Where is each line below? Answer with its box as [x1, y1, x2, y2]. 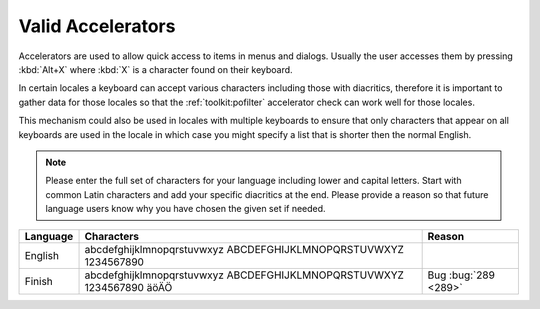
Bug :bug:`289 [427, 268, 495, 282]
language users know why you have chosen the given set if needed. [45, 203, 326, 215]
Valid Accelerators [18, 15, 176, 37]
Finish [24, 275, 54, 289]
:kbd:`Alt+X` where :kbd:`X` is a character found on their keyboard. [18, 63, 294, 75]
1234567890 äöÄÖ [84, 281, 173, 295]
